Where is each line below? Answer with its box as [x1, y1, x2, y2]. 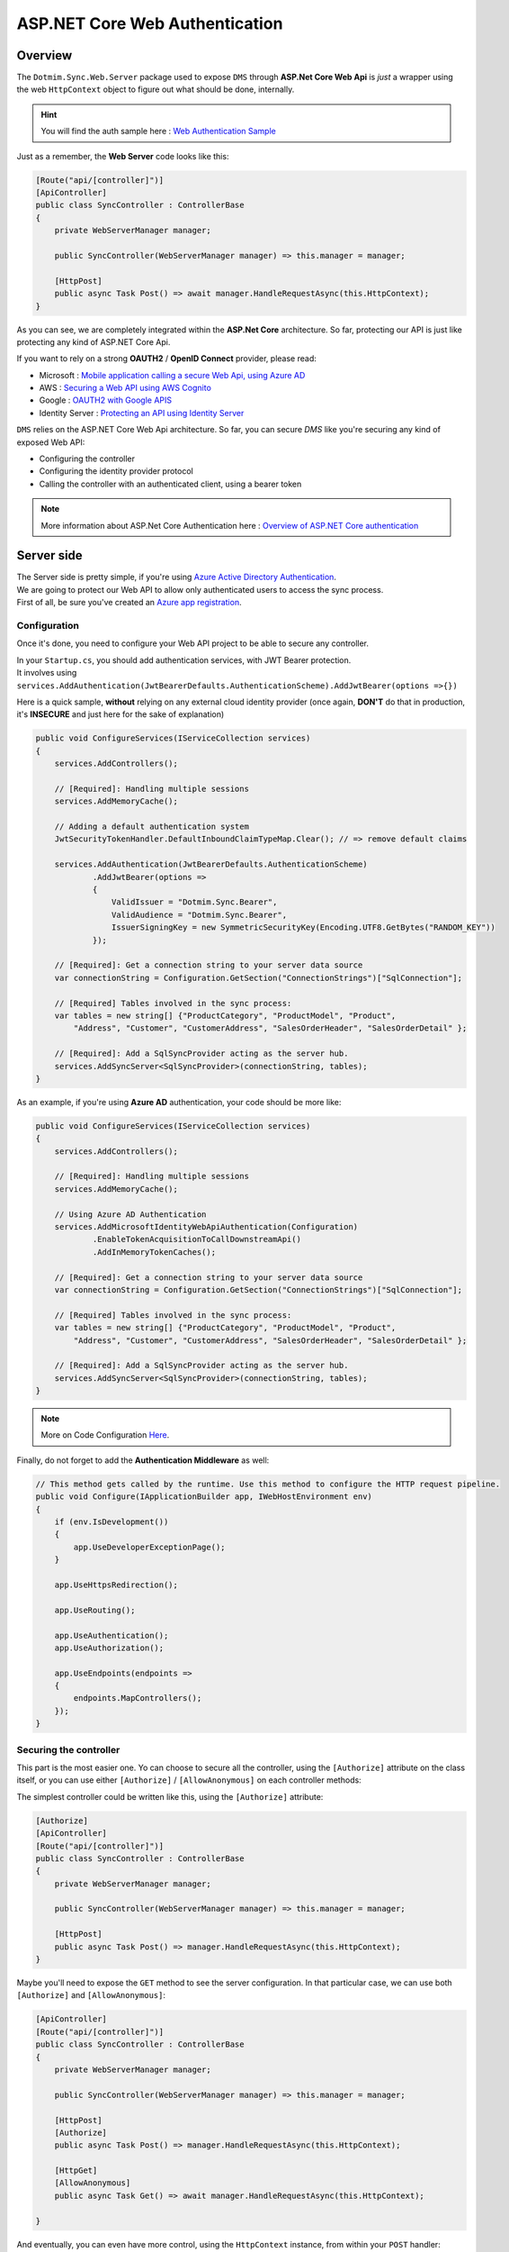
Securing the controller [16, 1743, 121, 1756]
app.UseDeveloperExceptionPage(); [73, 1541, 226, 1552]
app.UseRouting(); [54, 1604, 136, 1615]
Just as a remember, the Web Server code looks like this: [16, 150, 229, 161]
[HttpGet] [54, 2166, 98, 2175]
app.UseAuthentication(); [54, 1630, 169, 1640]
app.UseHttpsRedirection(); [54, 1579, 179, 1590]
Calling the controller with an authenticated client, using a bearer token [39, 478, 302, 489]
